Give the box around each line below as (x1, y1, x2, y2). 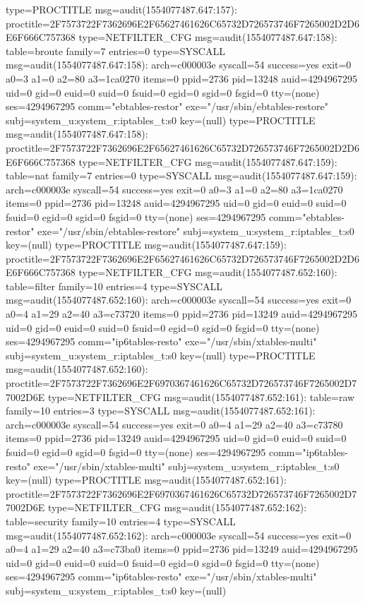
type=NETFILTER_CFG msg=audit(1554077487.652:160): (78, 265, 337, 280)
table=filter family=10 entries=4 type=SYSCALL (6, 278, 223, 293)
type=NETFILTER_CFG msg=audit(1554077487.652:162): (47, 500, 307, 515)
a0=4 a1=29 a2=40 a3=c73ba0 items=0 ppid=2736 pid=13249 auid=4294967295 (6, 542, 358, 556)
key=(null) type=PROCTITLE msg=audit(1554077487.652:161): (6, 472, 287, 487)
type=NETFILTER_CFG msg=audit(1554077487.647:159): (78, 154, 337, 169)
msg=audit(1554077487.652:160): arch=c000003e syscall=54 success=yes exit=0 (6, 292, 352, 307)
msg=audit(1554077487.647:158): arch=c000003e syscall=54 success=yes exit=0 (6, 57, 352, 72)
